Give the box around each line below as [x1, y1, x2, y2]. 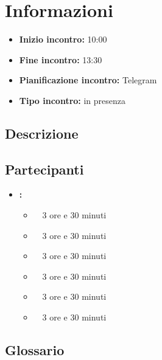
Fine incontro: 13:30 [19, 53, 102, 66]
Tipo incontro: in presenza [19, 94, 126, 106]
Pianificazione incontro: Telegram [19, 74, 157, 86]
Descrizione [5, 123, 79, 142]
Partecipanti [5, 159, 84, 178]
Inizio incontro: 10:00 [19, 33, 107, 46]
